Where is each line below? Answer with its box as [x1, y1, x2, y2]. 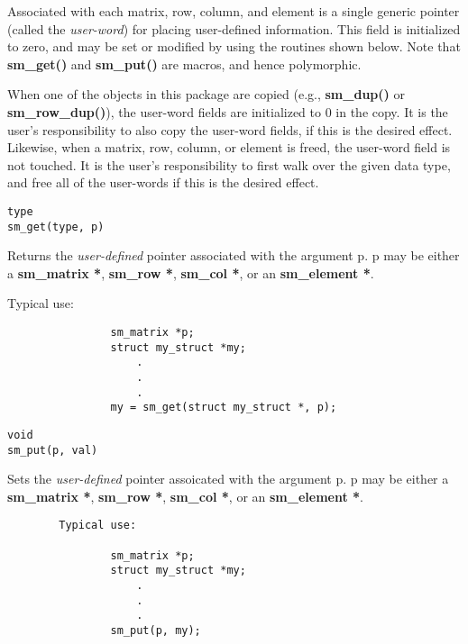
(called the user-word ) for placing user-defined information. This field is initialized [7, 19, 461, 38]
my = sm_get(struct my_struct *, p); [110, 401, 337, 414]
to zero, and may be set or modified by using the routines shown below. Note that [7, 37, 461, 56]
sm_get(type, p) [7, 220, 105, 233]
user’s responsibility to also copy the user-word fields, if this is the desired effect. [7, 120, 453, 139]
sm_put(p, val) [7, 443, 98, 457]
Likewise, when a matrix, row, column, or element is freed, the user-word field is [7, 138, 451, 157]
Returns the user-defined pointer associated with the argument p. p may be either [7, 246, 460, 265]
